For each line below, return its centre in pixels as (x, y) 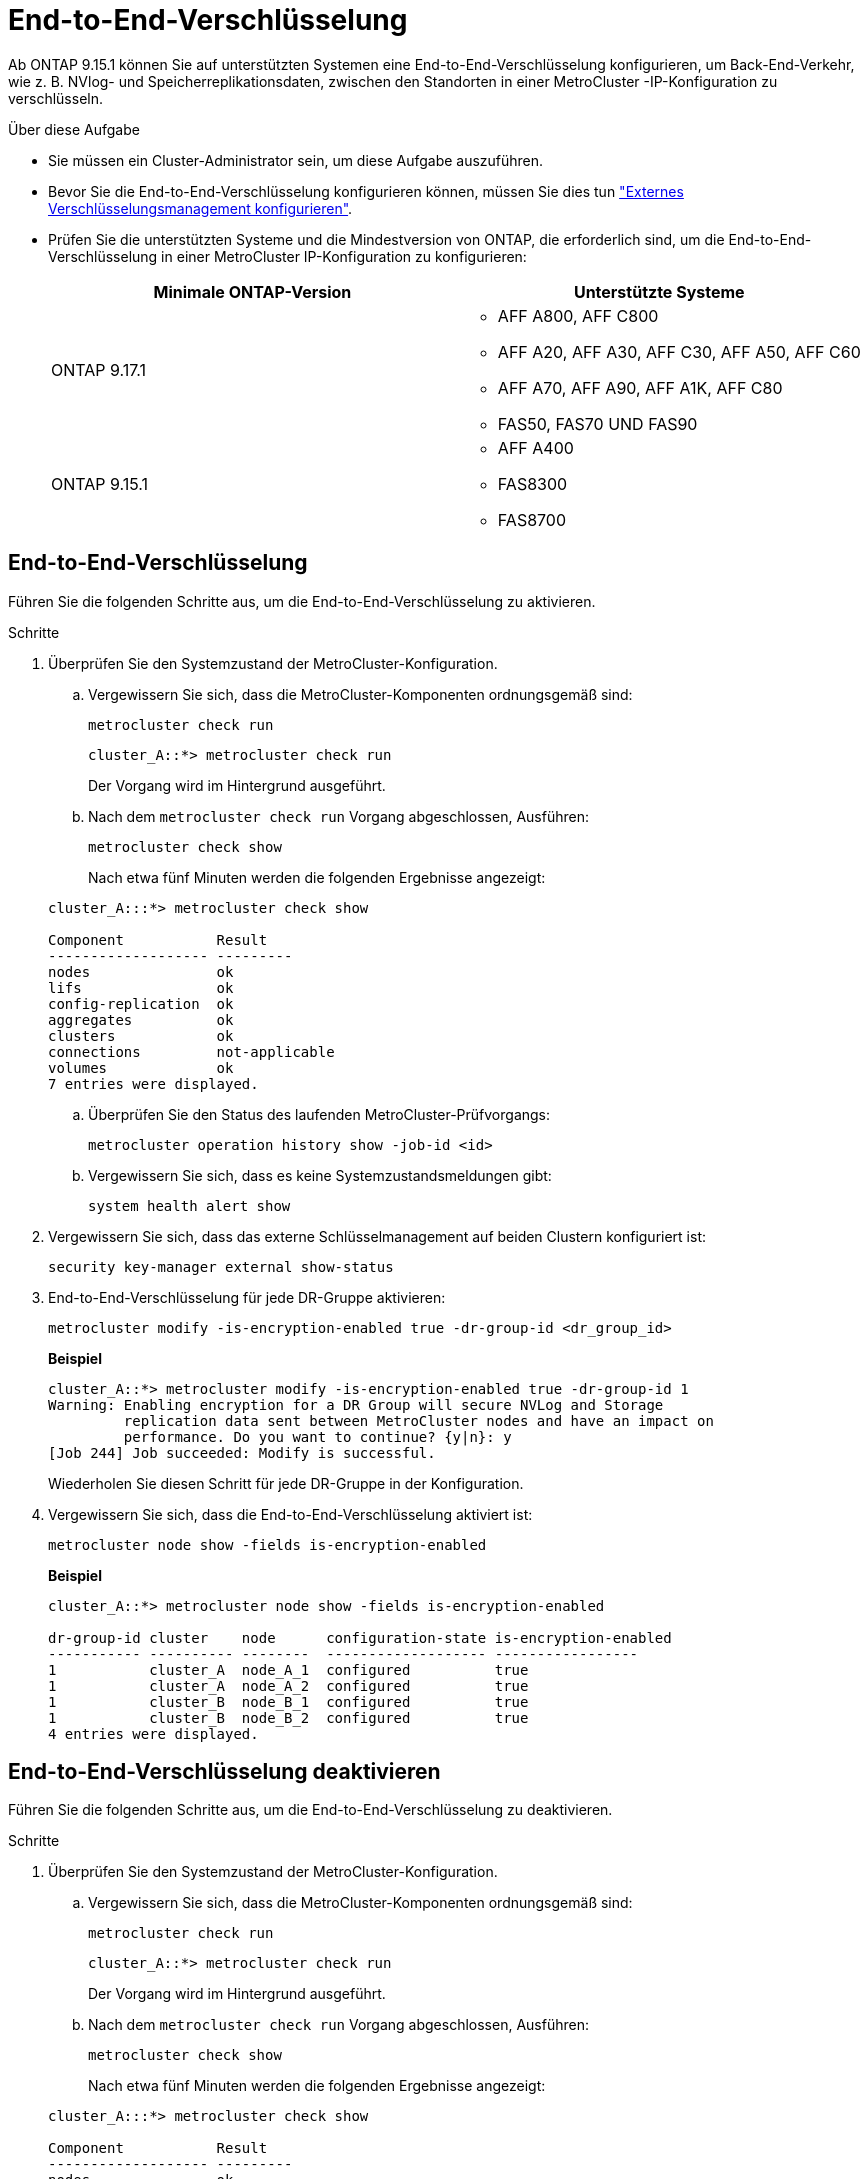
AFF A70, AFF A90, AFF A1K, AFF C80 (640, 387)
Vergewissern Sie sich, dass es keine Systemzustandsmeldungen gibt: (320, 1175)
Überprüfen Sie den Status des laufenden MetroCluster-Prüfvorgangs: (319, 1114)
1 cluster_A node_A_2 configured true (288, 1685)
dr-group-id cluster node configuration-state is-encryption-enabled (360, 1637)
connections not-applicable (191, 1051)
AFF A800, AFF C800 (578, 315)
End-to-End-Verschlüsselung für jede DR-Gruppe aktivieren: (247, 1297)
